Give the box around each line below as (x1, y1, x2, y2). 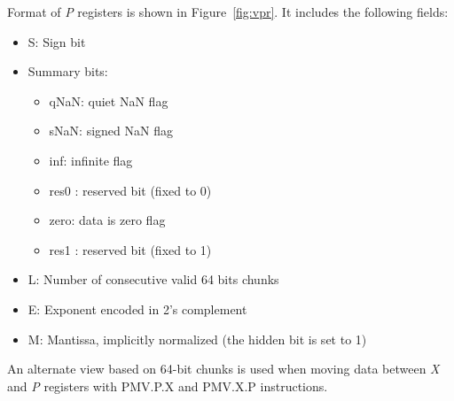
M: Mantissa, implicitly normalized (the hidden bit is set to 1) (27, 329, 367, 348)
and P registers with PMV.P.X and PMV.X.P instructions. (7, 376, 328, 395)
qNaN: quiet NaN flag (49, 91, 168, 110)
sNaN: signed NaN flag (49, 121, 173, 140)
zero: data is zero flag (49, 211, 166, 229)
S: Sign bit (27, 32, 86, 50)
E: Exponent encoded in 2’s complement (27, 299, 247, 318)
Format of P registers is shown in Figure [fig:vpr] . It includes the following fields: (7, 3, 449, 20)
